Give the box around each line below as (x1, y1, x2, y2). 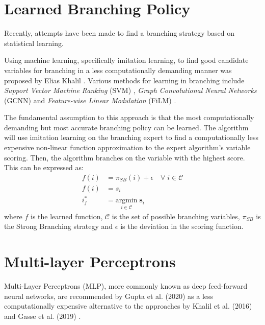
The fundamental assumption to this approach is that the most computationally (4, 112, 254, 123)
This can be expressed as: (4, 162, 84, 173)
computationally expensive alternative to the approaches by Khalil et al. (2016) (4, 300, 252, 311)
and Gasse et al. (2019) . (4, 310, 81, 321)
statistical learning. (4, 37, 64, 48)
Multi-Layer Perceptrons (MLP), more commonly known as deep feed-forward (4, 280, 248, 291)
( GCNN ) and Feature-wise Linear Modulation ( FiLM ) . (4, 95, 176, 105)
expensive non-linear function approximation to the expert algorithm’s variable (4, 142, 251, 153)
